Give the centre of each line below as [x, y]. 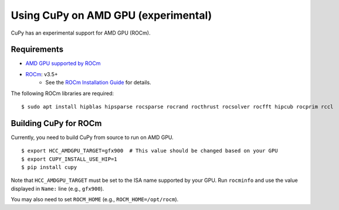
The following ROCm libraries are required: [62, 93]
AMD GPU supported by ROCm [63, 63]
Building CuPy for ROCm [56, 123]
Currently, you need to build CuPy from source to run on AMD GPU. [92, 137]
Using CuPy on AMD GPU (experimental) [111, 15]
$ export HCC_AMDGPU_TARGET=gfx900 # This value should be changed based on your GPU [150, 151]
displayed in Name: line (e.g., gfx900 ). [57, 188]
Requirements [37, 50]
